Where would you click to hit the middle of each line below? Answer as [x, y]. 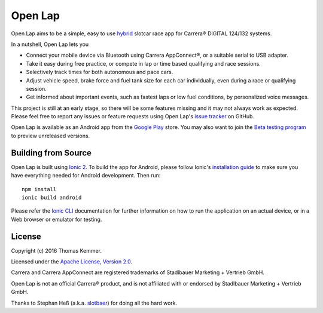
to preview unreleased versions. [51, 136]
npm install [39, 189]
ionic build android [52, 197]
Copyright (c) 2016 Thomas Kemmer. [56, 250]
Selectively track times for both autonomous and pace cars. [100, 72]
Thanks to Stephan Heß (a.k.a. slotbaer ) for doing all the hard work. [94, 303]
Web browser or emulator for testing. [57, 219]
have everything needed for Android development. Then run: [86, 176]
